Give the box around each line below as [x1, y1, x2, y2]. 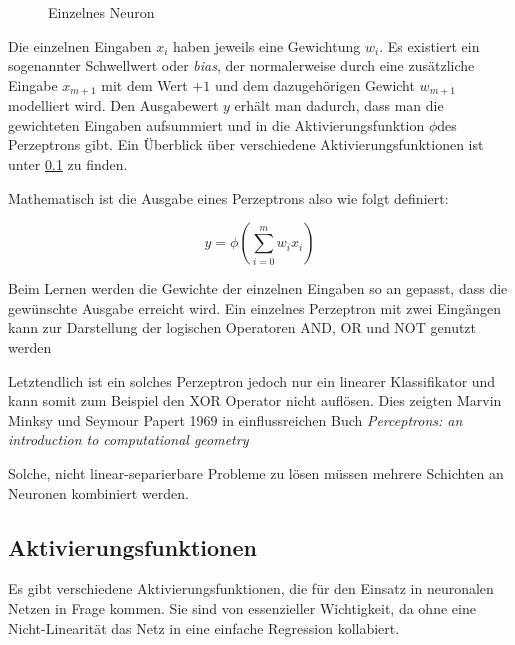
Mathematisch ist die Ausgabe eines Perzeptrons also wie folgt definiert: [8, 187, 449, 208]
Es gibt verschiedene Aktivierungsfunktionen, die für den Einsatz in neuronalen [8, 578, 494, 599]
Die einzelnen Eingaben [8, 35, 152, 56]
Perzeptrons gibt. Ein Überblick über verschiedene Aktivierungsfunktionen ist [8, 134, 484, 155]
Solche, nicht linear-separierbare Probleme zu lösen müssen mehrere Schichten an [8, 462, 504, 483]
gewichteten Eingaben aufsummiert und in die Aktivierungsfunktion [8, 114, 425, 135]
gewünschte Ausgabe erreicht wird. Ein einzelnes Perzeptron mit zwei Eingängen [8, 297, 501, 318]
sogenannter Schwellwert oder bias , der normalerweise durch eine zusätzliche [8, 55, 475, 76]
